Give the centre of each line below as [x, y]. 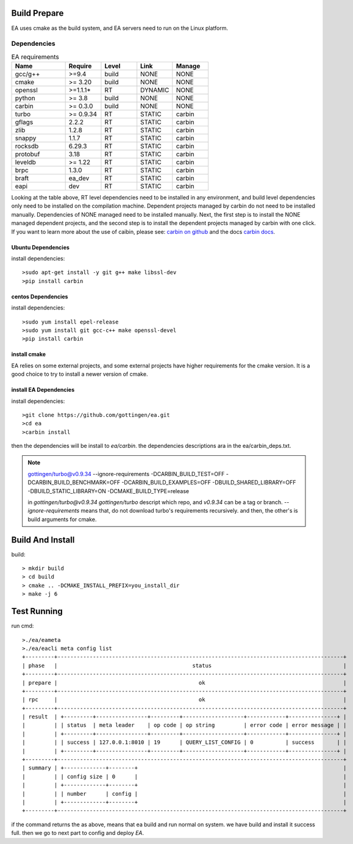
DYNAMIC [155, 90]
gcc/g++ [27, 74]
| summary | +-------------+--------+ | [184, 768]
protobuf [27, 154]
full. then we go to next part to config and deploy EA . [78, 833]
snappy [26, 139]
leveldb [26, 162]
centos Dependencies [40, 297]
